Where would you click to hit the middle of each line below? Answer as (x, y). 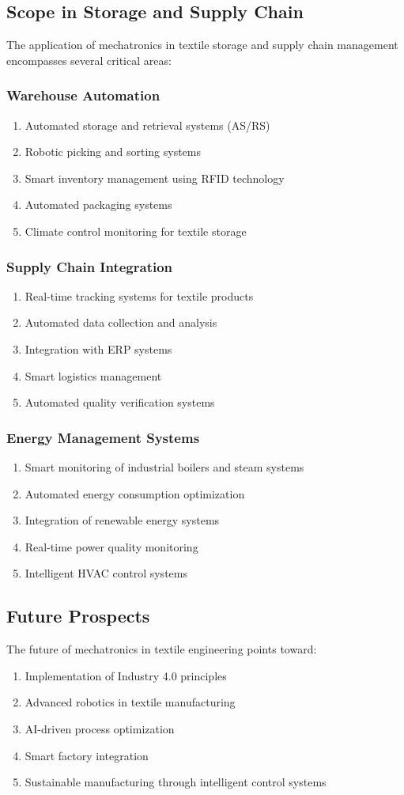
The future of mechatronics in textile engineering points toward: (162, 649)
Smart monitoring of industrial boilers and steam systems (164, 466)
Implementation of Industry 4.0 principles (126, 675)
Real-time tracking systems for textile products (139, 295)
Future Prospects (78, 616)
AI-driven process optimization (100, 728)
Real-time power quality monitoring (111, 546)
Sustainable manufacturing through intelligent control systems (176, 782)
